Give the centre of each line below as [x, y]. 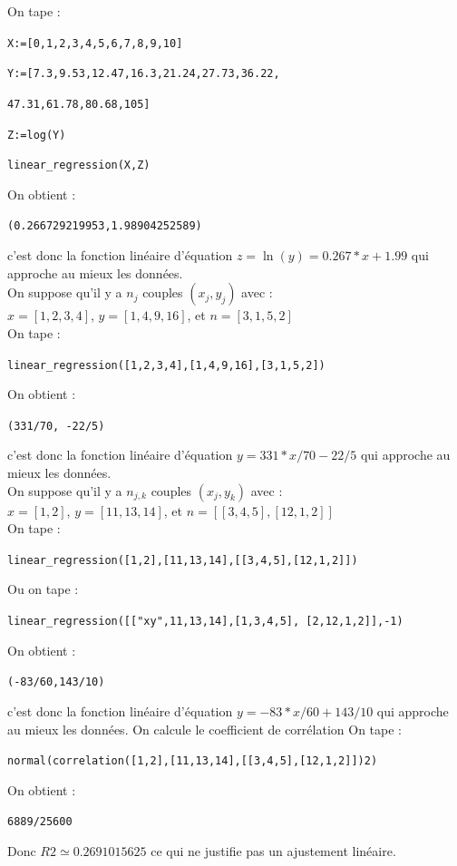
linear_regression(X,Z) [79, 165]
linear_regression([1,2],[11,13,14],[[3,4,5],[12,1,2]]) [183, 560]
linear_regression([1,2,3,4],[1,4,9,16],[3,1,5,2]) [166, 365]
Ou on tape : [43, 589]
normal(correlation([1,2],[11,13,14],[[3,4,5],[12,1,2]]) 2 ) [193, 761]
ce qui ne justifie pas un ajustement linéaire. [273, 851]
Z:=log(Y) [37, 135]
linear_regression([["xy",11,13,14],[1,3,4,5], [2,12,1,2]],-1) [205, 622]
